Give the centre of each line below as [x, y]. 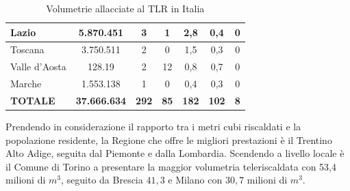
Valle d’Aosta [38, 67]
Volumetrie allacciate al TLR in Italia [125, 8]
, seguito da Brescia [102, 180]
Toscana [27, 49]
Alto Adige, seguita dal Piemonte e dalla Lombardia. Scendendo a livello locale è [175, 153]
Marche [26, 84]
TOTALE [33, 100]
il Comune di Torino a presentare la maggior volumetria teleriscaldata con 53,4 [171, 166]
